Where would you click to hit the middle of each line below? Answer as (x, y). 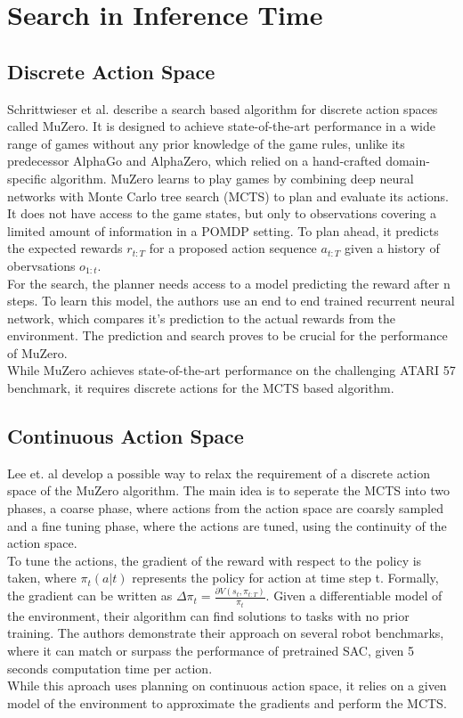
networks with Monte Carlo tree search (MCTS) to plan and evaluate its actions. (228, 196)
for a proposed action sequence (233, 248)
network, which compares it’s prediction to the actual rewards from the (202, 318)
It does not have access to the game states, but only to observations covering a (222, 213)
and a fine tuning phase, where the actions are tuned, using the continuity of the (227, 525)
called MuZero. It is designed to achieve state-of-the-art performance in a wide (222, 126)
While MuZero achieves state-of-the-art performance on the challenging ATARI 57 (231, 370)
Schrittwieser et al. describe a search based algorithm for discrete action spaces (223, 108)
